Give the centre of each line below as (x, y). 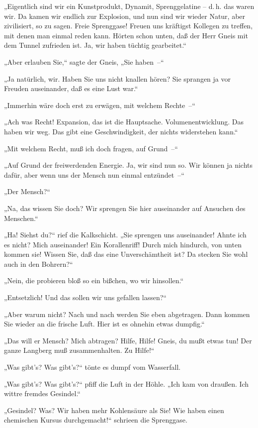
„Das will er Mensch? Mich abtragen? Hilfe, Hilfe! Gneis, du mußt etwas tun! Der (128, 340)
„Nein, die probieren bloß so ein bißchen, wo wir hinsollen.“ (94, 280)
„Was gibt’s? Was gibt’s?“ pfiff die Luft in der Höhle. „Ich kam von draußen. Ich (127, 383)
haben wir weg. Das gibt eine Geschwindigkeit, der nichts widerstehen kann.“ (121, 131)
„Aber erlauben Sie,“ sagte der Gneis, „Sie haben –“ (84, 61)
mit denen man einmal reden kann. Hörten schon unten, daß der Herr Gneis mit (126, 35)
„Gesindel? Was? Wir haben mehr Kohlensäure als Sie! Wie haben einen (114, 410)
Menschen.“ (21, 218)
